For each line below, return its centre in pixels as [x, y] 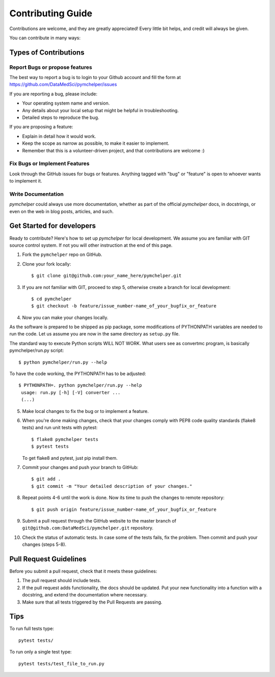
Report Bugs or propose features [51, 67]
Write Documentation [36, 194]
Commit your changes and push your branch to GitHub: [80, 467]
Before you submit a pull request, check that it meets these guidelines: [83, 571]
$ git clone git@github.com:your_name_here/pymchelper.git [106, 276]
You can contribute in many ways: [45, 38]
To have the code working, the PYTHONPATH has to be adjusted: [78, 374]
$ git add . [46, 479]
